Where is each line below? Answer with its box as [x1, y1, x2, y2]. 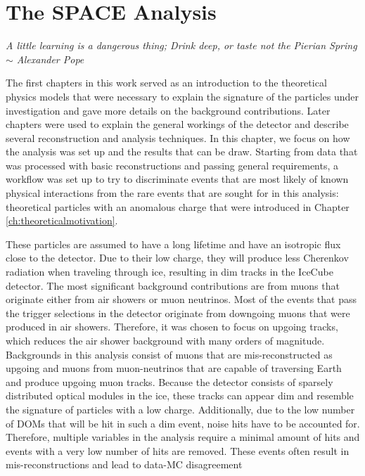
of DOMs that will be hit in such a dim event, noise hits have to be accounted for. [6, 416, 360, 430]
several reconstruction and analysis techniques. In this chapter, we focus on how [6, 130, 350, 145]
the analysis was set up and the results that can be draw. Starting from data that [6, 144, 358, 159]
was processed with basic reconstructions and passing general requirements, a [6, 157, 339, 172]
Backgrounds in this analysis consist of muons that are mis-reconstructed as [6, 347, 333, 361]
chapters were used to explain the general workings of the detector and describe [6, 117, 349, 131]
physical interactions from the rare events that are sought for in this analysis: [6, 186, 339, 200]
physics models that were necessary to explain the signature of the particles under [6, 89, 359, 103]
